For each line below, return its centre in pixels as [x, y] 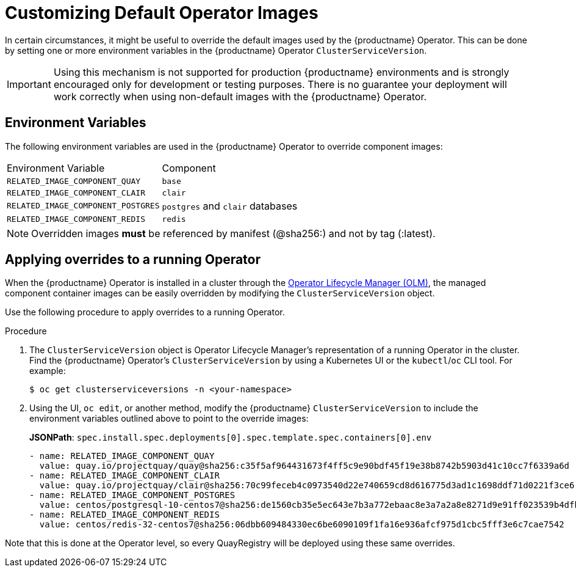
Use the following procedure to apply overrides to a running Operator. [145, 312]
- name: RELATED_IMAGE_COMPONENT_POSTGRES [132, 495]
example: [48, 371]
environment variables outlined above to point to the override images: [169, 419]
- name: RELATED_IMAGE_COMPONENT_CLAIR [124, 476]
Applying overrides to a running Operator [133, 260]
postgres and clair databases [230, 206]
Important [29, 84]
